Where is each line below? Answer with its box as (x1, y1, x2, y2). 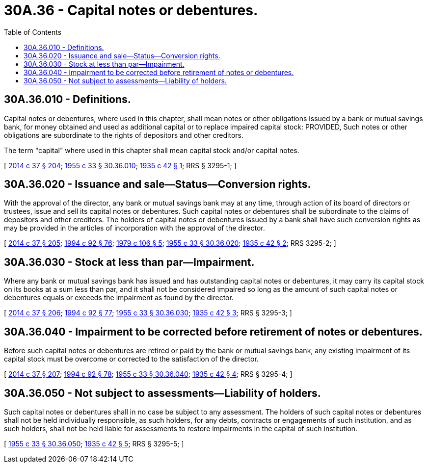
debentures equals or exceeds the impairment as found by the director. (4, 293, 234, 302)
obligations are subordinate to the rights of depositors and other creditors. (4, 130, 244, 139)
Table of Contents (4, 27, 62, 36)
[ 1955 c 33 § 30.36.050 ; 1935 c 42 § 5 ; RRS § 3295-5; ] (4, 439, 184, 448)
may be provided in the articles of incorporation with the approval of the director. (4, 224, 265, 233)
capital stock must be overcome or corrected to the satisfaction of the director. (4, 355, 259, 363)
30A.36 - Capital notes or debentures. (4, 2, 258, 19)
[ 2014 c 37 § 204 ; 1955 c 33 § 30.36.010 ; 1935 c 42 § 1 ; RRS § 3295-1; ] (4, 161, 237, 170)
